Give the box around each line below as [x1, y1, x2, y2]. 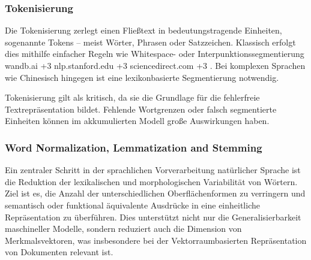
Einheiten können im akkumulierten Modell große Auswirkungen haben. [5, 114, 270, 127]
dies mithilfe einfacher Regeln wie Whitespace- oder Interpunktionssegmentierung [5, 47, 304, 60]
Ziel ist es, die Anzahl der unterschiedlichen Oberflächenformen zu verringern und [5, 187, 306, 199]
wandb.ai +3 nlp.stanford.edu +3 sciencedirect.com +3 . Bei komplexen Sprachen [5, 59, 306, 71]
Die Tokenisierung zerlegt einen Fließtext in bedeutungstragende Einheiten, [5, 24, 282, 37]
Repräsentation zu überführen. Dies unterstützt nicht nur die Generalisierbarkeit [5, 210, 301, 223]
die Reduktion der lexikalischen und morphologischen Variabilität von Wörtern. [5, 175, 298, 188]
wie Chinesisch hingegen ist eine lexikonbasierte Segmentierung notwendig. [5, 71, 279, 83]
